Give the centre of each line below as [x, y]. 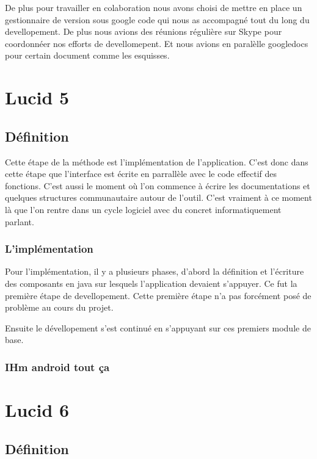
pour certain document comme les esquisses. [87, 55]
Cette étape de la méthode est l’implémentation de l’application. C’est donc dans [157, 161]
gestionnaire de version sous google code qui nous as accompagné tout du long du [157, 19]
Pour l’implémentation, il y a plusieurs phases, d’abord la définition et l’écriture [155, 271]
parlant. [20, 221]
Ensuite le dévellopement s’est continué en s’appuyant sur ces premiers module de [158, 327]
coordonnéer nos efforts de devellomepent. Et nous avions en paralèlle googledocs [157, 43]
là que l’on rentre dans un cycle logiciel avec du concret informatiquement [143, 209]
